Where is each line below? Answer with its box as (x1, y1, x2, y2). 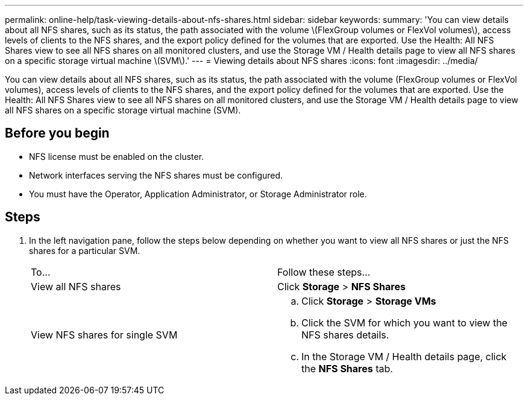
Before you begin (5, 125, 110, 141)
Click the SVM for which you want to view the (301, 316, 508, 329)
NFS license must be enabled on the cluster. (29, 151, 204, 162)
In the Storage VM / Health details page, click (301, 350, 507, 363)
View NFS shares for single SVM (31, 328, 178, 341)
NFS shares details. (301, 328, 389, 341)
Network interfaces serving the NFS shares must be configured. (29, 170, 283, 180)
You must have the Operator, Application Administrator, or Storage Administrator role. (29, 188, 367, 199)
